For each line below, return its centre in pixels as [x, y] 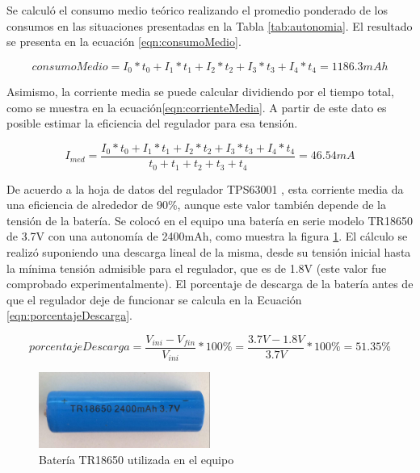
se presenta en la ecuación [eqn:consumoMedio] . [124, 42]
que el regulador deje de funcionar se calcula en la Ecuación [154, 299]
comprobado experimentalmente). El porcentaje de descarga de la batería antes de [210, 284]
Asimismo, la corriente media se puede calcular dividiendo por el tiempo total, [200, 92]
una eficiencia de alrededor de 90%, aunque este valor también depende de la [196, 205]
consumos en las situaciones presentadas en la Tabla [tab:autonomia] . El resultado [210, 25]
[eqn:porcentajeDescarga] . [69, 315]
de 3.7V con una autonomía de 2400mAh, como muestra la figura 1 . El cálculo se [207, 236]
